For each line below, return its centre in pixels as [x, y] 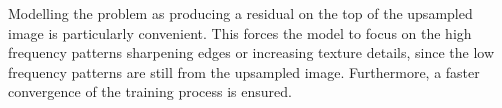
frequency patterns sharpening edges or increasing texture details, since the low [251, 52]
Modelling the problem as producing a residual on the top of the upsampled [240, 13]
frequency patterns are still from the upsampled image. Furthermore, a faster [244, 71]
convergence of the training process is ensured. [150, 91]
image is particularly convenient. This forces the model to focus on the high [240, 32]
